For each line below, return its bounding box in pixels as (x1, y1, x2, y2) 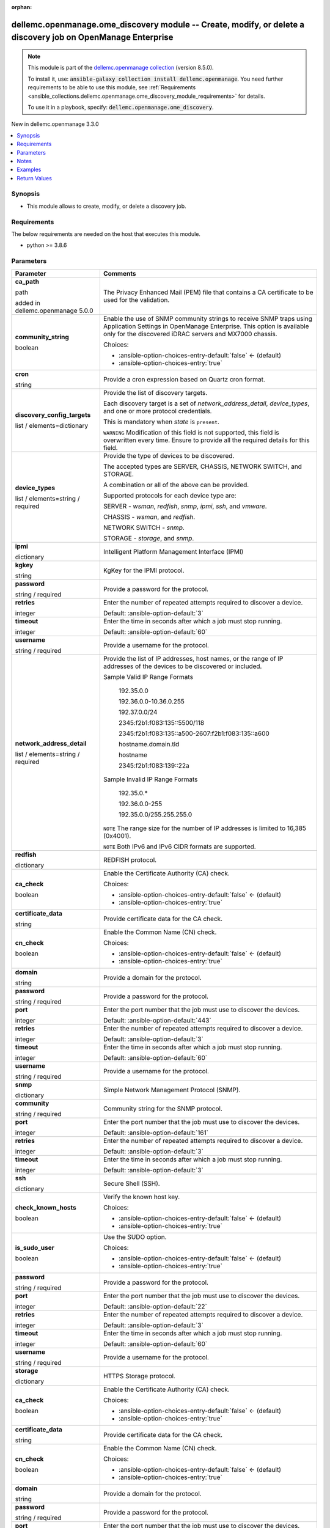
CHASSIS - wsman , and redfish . (103, 512, 196, 521)
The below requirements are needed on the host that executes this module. (11, 230, 201, 238)
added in (15, 298, 41, 307)
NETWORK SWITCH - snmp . (103, 523, 185, 532)
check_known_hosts (15, 1203, 76, 1211)
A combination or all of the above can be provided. (103, 480, 249, 489)
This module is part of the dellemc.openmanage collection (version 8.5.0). (28, 64, 214, 72)
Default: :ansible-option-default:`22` (103, 1302, 207, 1310)
